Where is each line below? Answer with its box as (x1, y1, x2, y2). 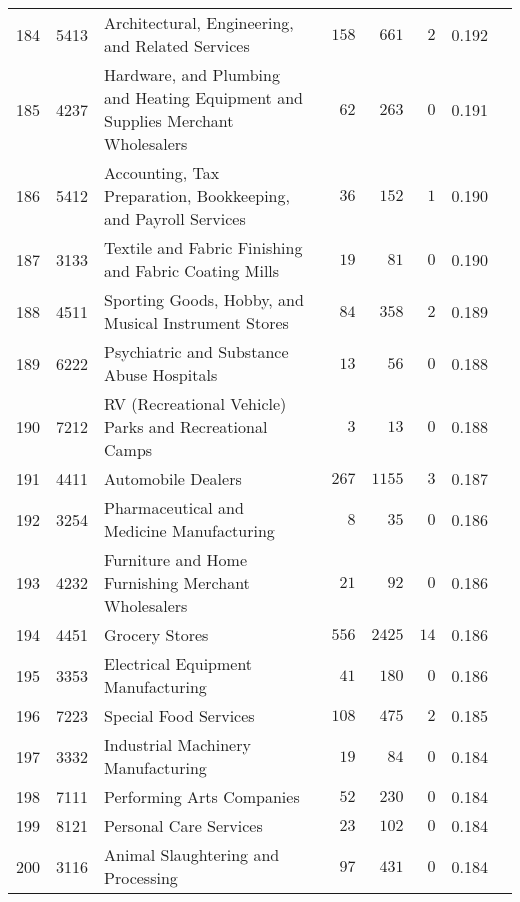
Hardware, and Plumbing (104, 63, 280, 86)
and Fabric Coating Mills (104, 259, 280, 282)
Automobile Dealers (104, 467, 242, 490)
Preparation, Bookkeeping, (104, 184, 290, 207)
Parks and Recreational (104, 415, 268, 438)
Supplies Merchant (104, 109, 234, 132)
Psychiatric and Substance (104, 340, 289, 363)
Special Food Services (104, 704, 255, 727)
